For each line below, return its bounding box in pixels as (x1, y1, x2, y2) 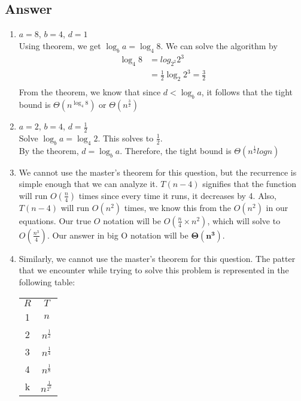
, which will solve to (207, 214, 281, 227)
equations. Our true (19, 214, 92, 227)
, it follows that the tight (201, 86, 293, 98)
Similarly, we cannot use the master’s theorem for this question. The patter (19, 252, 296, 264)
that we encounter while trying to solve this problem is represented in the (19, 264, 289, 276)
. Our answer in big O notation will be (47, 228, 188, 241)
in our (266, 201, 288, 213)
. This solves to (98, 131, 154, 144)
